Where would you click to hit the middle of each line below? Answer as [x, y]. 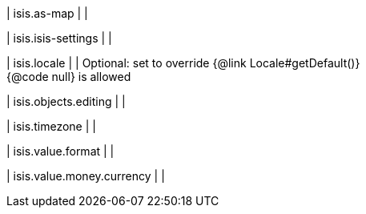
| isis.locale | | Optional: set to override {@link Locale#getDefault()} [183, 63]
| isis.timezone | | [51, 126]
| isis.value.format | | [60, 151]
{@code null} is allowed [69, 77]
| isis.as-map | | [47, 13]
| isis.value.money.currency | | [86, 176]
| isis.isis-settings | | [59, 38]
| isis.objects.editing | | [66, 101]
